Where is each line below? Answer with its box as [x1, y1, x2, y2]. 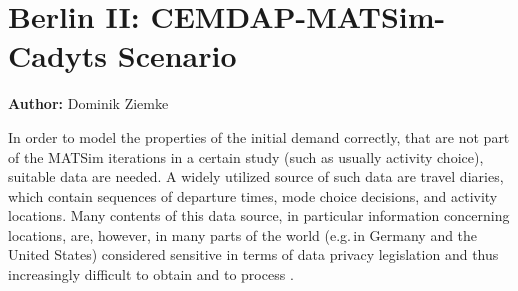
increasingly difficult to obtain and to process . [8, 264, 294, 285]
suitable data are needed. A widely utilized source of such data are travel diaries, [8, 166, 504, 187]
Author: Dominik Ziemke [8, 93, 169, 114]
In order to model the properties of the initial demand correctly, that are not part [8, 126, 510, 147]
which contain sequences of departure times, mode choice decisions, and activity [8, 185, 498, 206]
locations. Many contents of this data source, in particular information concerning [8, 205, 510, 226]
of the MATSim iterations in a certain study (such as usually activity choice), [8, 146, 484, 167]
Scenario [117, 35, 237, 76]
